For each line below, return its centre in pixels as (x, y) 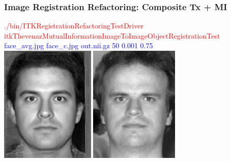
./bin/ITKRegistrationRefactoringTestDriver (74, 26)
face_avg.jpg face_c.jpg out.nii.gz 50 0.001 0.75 (79, 45)
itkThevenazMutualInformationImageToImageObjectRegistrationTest (112, 35)
